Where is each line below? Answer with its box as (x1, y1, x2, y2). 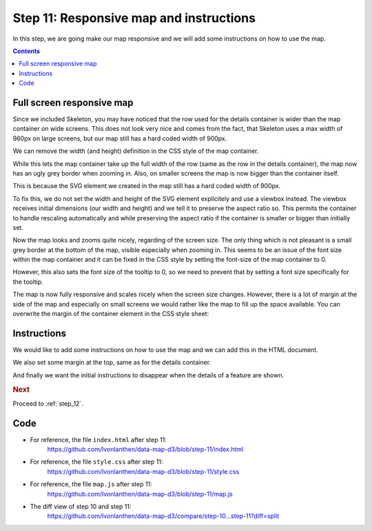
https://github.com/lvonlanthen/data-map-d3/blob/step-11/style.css (47, 467, 240, 475)
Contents (12, 47, 41, 55)
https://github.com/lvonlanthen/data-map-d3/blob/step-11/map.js (47, 490, 234, 498)
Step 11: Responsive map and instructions (12, 10, 256, 25)
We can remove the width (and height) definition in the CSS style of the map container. (12, 147, 259, 155)
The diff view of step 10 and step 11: (30, 503, 132, 511)
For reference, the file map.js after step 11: (30, 480, 152, 488)
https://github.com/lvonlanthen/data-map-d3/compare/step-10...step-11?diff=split (47, 512, 279, 520)
